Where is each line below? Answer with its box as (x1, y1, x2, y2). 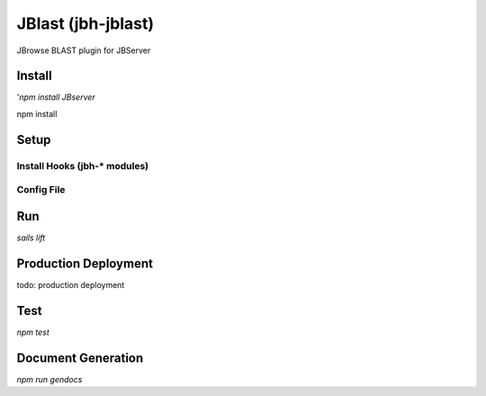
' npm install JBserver (16, 92, 96, 103)
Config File (16, 184, 66, 196)
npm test (16, 327, 49, 337)
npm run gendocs (16, 373, 83, 384)
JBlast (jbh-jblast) (16, 13, 155, 33)
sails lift (16, 232, 46, 243)
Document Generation (16, 350, 144, 365)
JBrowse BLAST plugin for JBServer (16, 45, 151, 56)
